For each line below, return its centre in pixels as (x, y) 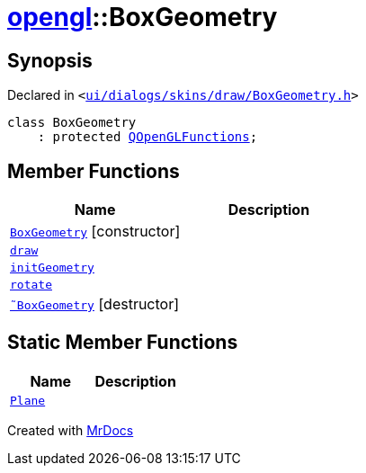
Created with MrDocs (71, 430)
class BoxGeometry (72, 123)
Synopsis (50, 60)
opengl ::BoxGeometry (143, 17)
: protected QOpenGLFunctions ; (147, 137)
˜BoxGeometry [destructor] (95, 304)
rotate (31, 285)
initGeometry (52, 268)
